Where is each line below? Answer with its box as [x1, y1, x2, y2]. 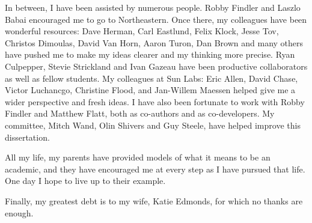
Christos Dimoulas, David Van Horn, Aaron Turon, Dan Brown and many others [5, 36, 304, 49]
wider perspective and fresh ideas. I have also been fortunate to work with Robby [5, 95, 305, 108]
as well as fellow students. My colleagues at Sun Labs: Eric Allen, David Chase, [5, 72, 298, 84]
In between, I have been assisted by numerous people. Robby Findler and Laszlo [5, 1, 301, 13]
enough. [5, 206, 34, 219]
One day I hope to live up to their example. [5, 174, 166, 187]
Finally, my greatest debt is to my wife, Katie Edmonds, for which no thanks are [5, 194, 303, 207]
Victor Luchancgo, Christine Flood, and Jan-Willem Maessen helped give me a [5, 84, 296, 96]
